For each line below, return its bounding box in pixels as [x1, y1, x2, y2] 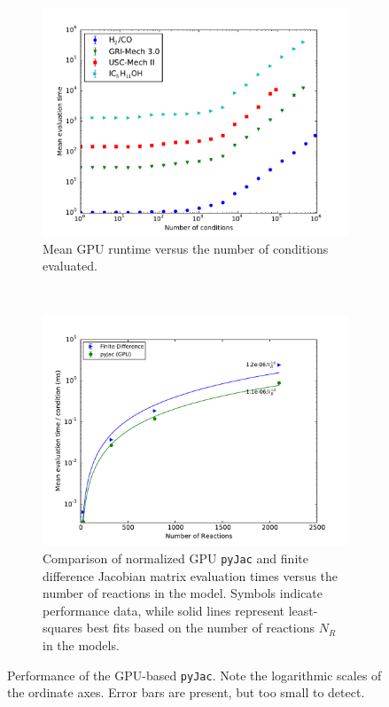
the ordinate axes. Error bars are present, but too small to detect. [7, 683, 365, 702]
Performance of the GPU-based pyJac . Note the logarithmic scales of [7, 665, 382, 684]
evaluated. [43, 256, 97, 275]
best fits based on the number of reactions [86, 618, 315, 637]
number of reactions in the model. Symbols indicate [43, 584, 323, 602]
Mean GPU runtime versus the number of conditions [43, 239, 329, 257]
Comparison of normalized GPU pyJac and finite [43, 548, 308, 567]
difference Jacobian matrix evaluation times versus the [43, 566, 338, 585]
